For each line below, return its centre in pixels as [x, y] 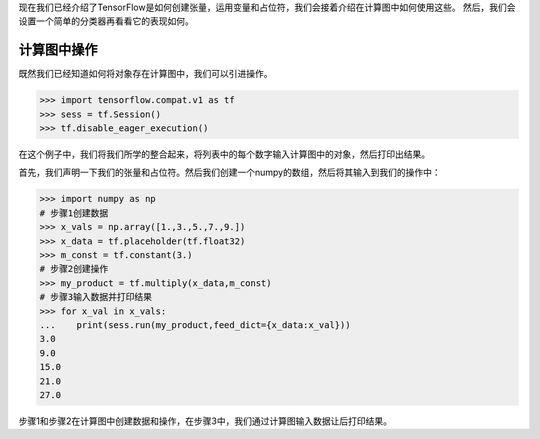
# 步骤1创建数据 [74, 213]
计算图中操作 [58, 50]
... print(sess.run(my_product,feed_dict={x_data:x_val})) [195, 324]
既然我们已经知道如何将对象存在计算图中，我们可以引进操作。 [145, 74]
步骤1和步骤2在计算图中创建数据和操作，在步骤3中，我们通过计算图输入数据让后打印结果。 [205, 421]
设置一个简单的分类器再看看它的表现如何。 [106, 21]
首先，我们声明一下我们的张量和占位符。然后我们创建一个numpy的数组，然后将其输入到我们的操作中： [229, 172]
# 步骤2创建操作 [74, 269]
